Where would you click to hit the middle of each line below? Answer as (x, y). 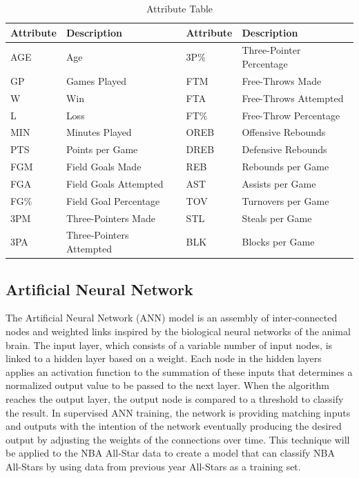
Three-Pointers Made (110, 218)
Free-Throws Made (282, 80)
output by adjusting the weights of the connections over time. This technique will (178, 439)
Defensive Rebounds (284, 149)
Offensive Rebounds (284, 132)
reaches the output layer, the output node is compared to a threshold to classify (175, 398)
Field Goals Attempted (115, 183)
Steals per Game (277, 218)
